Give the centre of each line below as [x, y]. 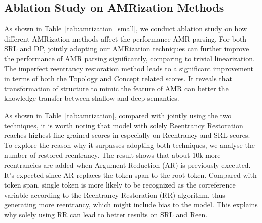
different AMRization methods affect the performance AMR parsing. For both [125, 38]
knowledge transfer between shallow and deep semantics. [92, 98]
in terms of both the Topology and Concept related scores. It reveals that [118, 78]
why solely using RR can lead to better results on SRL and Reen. [106, 214]
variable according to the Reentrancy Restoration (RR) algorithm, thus [115, 194]
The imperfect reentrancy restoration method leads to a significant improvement [129, 68]
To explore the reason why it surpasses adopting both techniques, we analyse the [129, 145]
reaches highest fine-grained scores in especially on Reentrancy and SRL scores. [127, 135]
